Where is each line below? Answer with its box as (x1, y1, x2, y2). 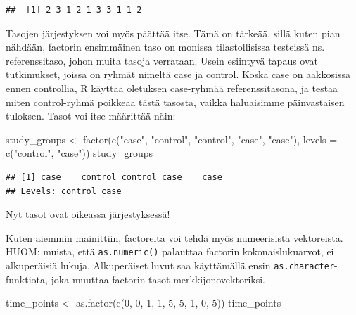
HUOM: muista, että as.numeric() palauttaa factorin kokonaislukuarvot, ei (6, 244, 334, 259)
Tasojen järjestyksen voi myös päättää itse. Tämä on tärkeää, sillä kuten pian (6, 25, 341, 40)
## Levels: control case (6, 186, 122, 196)
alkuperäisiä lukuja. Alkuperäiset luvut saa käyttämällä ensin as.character (6, 257, 335, 272)
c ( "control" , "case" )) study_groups (6, 146, 153, 160)
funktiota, (6, 271, 48, 286)
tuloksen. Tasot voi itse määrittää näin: (6, 108, 176, 123)
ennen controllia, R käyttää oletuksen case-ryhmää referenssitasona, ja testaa (6, 80, 338, 95)
